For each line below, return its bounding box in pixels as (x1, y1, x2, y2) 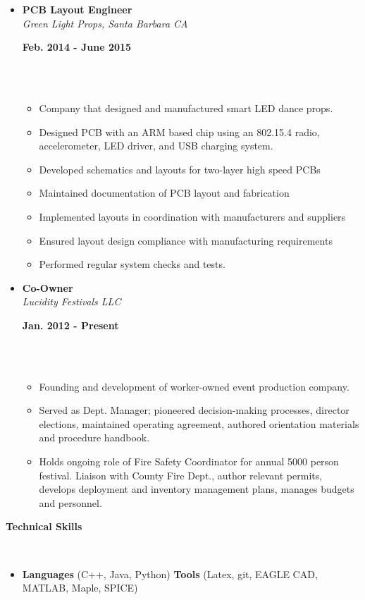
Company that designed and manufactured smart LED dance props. (39, 100, 333, 115)
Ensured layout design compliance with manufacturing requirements (39, 233, 333, 247)
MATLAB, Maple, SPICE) (22, 580, 138, 595)
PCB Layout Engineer (22, 2, 132, 16)
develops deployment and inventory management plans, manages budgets (39, 482, 354, 496)
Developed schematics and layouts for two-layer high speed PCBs (39, 161, 321, 176)
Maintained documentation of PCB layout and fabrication (39, 185, 290, 200)
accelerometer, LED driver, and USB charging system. (39, 138, 273, 153)
